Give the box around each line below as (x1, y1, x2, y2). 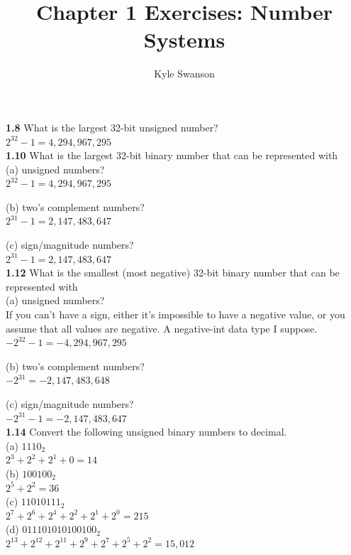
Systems (143, 25, 225, 54)
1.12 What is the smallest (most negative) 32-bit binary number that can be (6, 265, 340, 280)
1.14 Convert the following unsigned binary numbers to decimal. (6, 424, 287, 439)
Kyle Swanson (154, 66, 215, 81)
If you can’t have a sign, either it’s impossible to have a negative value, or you (6, 307, 345, 322)
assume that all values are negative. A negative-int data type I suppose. (6, 320, 318, 335)
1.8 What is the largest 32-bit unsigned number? (6, 119, 218, 134)
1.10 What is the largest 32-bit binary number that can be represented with (6, 148, 338, 163)
